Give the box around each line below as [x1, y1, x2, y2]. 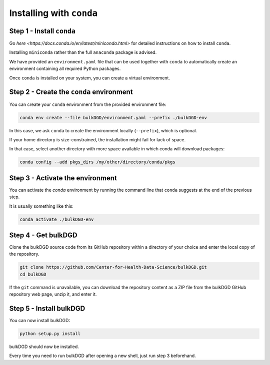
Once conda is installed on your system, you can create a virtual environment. [9, 75, 170, 81]
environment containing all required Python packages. [9, 65, 121, 72]
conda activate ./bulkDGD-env [19, 216, 94, 222]
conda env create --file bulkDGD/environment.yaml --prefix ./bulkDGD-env [19, 115, 207, 120]
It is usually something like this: [9, 203, 73, 209]
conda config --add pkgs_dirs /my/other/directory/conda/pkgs [19, 159, 175, 165]
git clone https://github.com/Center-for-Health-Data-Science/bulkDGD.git [19, 265, 207, 270]
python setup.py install [19, 331, 81, 337]
